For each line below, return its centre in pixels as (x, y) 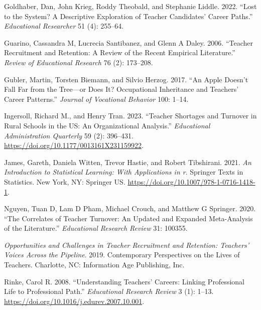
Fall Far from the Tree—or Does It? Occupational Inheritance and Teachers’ (121, 89)
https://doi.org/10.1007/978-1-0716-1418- (191, 181)
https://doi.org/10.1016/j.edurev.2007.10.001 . (74, 301)
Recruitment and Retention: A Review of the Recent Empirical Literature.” (120, 52)
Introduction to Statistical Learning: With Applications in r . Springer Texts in (124, 172)
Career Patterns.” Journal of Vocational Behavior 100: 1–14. (96, 99)
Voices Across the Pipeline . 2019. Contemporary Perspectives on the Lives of (122, 255)
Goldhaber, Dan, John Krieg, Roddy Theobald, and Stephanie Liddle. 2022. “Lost (130, 6)
